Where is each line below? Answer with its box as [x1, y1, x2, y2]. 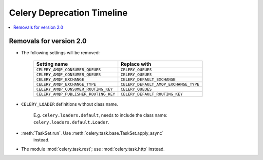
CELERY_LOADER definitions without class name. [21, 101, 118, 107]
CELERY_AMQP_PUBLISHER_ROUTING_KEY [36, 91, 115, 97]
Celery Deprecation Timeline [9, 7, 128, 18]
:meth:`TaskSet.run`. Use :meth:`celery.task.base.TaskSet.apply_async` [21, 130, 164, 136]
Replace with [120, 60, 151, 67]
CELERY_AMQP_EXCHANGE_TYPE [36, 81, 96, 87]
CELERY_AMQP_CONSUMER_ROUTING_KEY [36, 86, 113, 92]
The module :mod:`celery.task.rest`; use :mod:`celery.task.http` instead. [21, 146, 165, 152]
